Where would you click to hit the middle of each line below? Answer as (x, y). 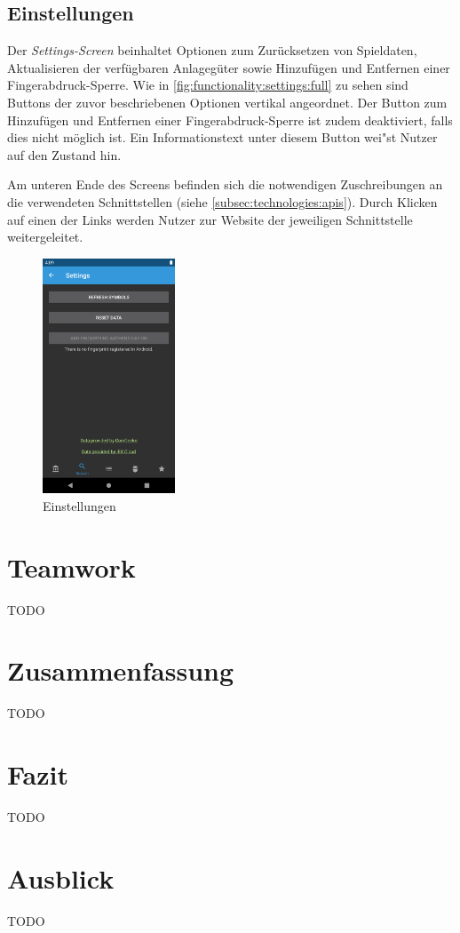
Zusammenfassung (121, 670)
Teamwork (71, 566)
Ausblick (61, 877)
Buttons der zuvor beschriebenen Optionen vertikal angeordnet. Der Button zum (227, 102)
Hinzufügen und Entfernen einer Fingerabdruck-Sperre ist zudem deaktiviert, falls (230, 120)
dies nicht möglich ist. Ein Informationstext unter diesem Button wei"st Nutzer (222, 137)
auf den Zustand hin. (64, 154)
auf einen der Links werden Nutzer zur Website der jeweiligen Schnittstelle (210, 219)
